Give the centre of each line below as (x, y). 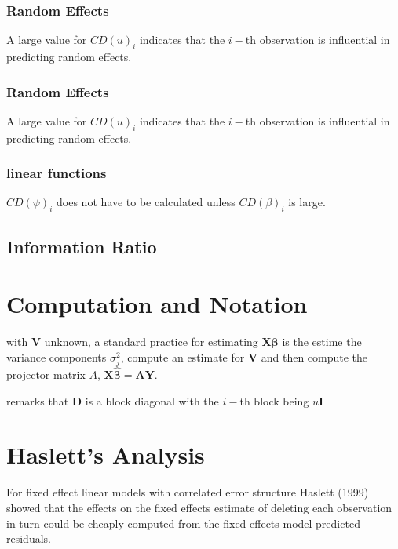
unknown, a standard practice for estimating (151, 342)
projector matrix (46, 374)
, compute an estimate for (183, 356)
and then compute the (314, 356)
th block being (274, 400)
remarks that (38, 400)
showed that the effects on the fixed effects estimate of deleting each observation (199, 508)
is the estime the (322, 342)
